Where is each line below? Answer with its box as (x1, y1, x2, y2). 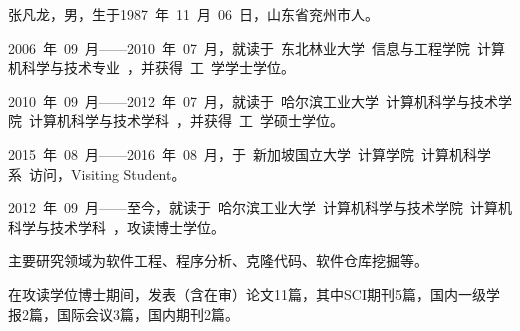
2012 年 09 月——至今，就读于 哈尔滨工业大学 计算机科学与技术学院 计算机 (8, 197, 512, 218)
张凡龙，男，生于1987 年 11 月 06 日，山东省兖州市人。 (8, 4, 379, 24)
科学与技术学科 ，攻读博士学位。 (8, 216, 225, 237)
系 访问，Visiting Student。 (8, 163, 186, 184)
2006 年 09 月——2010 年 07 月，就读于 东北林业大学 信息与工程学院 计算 (8, 37, 505, 58)
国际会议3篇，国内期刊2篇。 (56, 303, 239, 324)
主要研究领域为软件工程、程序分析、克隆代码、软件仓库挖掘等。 (8, 250, 428, 271)
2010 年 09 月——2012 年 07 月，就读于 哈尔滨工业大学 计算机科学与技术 (8, 90, 498, 111)
